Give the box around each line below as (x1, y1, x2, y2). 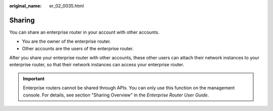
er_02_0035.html (49, 3, 84, 9)
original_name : (9, 3, 42, 9)
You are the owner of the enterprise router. (22, 38, 111, 45)
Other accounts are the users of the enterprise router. (22, 45, 134, 51)
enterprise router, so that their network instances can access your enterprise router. (9, 62, 185, 68)
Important (23, 75, 45, 81)
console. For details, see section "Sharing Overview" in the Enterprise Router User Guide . (23, 92, 209, 98)
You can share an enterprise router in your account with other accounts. (9, 29, 160, 35)
